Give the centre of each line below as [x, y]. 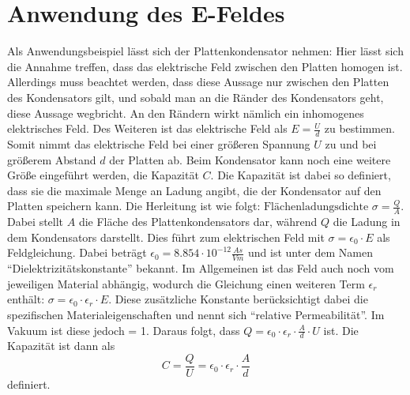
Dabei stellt [36, 222]
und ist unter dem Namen [310, 252]
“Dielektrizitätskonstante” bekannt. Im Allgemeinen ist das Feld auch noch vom [201, 268]
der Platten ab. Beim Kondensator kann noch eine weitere [250, 159]
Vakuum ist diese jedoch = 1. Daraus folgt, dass [124, 330]
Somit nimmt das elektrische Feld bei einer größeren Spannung [159, 143]
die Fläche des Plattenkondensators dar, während [198, 222]
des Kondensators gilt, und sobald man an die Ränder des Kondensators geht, [196, 97]
